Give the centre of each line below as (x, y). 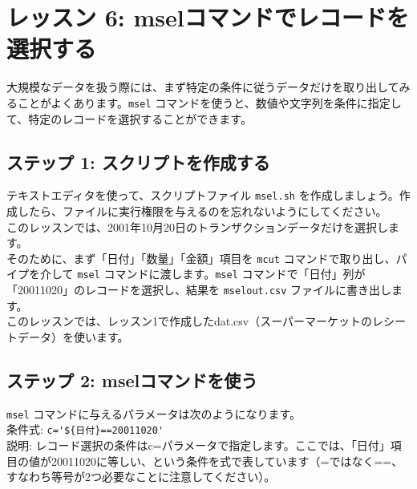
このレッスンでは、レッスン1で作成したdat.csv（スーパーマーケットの (190, 321)
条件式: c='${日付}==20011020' (85, 429)
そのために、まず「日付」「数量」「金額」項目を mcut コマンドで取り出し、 (201, 258)
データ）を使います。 (73, 336)
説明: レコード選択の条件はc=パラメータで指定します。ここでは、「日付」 (198, 445)
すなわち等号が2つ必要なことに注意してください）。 (141, 477)
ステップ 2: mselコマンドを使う (132, 380)
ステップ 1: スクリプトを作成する (138, 162)
